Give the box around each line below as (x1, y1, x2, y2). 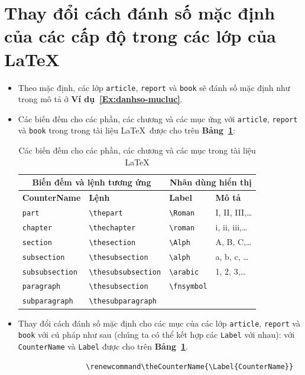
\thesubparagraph (89, 297, 157, 306)
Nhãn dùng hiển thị (169, 176, 252, 188)
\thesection (89, 238, 136, 247)
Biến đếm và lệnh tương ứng (32, 176, 151, 188)
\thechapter (89, 223, 136, 232)
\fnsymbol (169, 282, 207, 291)
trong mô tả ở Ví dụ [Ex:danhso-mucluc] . (18, 93, 183, 105)
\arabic (169, 268, 199, 276)
